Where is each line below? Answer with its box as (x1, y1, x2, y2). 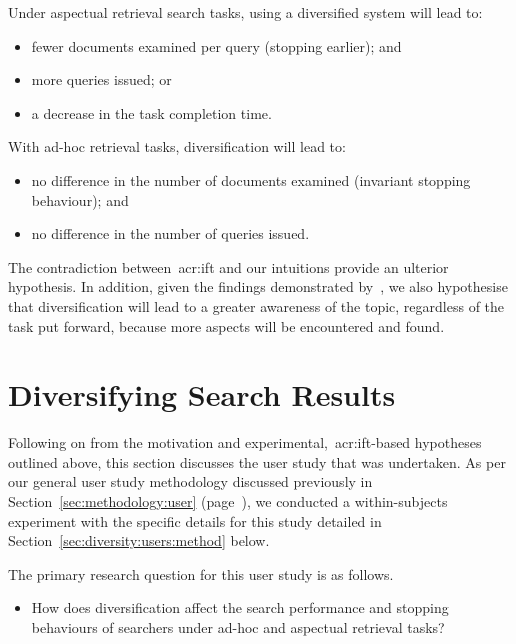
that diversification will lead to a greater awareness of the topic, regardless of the (8, 295, 505, 316)
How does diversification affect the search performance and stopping (31, 597, 449, 618)
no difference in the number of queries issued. (31, 223, 310, 244)
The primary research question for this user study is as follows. (8, 563, 394, 584)
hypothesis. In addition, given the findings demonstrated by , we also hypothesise (8, 276, 508, 297)
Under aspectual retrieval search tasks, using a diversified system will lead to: (8, 2, 483, 22)
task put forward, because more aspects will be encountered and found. (8, 315, 445, 336)
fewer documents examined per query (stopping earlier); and (31, 35, 402, 56)
